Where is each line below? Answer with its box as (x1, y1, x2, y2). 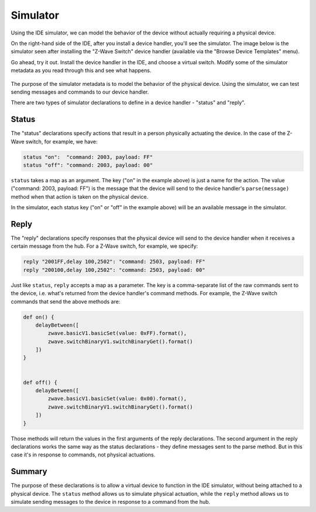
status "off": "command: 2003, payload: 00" (23, 161, 153, 168)
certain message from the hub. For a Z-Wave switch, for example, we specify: (11, 243, 198, 250)
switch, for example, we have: (25, 138, 98, 145)
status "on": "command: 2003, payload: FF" (23, 154, 153, 160)
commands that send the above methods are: (11, 298, 121, 305)
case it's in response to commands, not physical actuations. (11, 451, 156, 458)
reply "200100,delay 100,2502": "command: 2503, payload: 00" (23, 267, 205, 273)
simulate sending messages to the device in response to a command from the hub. (11, 499, 211, 506)
